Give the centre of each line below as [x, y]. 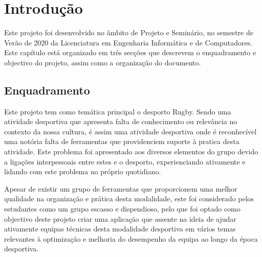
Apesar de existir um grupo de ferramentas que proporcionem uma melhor [121, 188]
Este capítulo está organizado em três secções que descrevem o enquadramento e [130, 52]
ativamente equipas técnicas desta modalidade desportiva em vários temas [120, 229]
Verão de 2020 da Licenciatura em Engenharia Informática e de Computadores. [128, 42]
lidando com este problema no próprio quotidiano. [83, 171]
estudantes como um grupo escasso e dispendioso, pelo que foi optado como [122, 209]
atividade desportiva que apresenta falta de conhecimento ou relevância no [121, 121]
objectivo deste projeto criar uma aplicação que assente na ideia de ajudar [120, 218]
